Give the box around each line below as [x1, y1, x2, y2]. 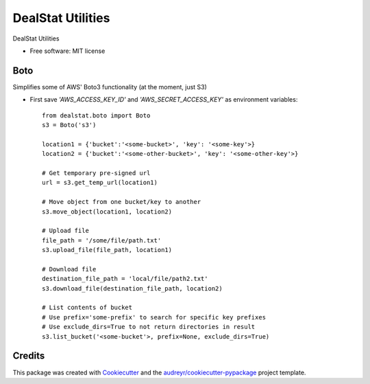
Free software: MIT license [29, 47, 106, 55]
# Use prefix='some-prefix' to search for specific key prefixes [42, 313, 267, 321]
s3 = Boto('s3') [42, 121, 97, 129]
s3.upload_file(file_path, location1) [42, 246, 173, 254]
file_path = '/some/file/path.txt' [42, 236, 162, 244]
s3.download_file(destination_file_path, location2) [42, 284, 223, 292]
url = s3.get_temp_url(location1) [42, 179, 158, 187]
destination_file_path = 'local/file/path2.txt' [42, 275, 208, 283]
